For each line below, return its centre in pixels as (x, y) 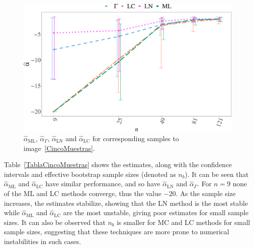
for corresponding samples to (136, 138)
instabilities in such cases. (43, 241)
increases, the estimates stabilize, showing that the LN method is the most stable (126, 203)
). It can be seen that (216, 174)
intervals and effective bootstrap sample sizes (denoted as (90, 174)
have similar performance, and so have (103, 184)
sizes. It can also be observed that (55, 222)
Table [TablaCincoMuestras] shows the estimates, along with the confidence (118, 164)
